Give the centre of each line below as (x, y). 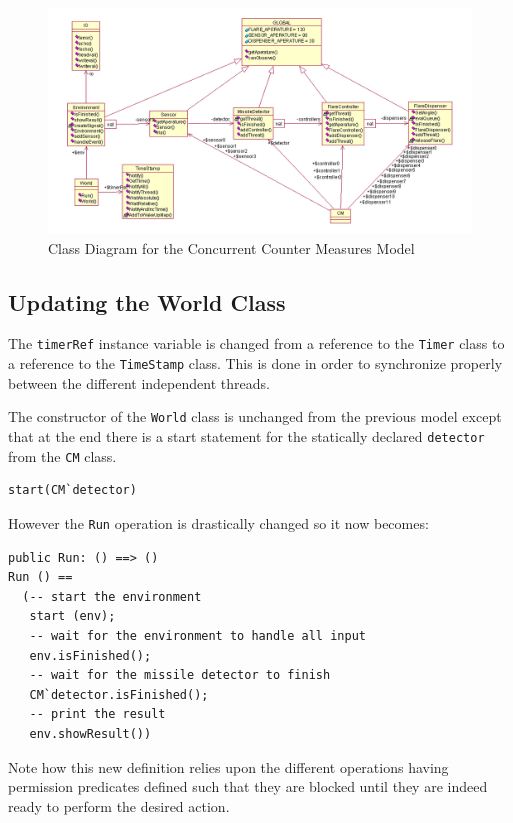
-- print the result (97, 714)
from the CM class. (62, 455)
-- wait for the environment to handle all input (197, 635)
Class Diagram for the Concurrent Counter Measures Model (231, 247)
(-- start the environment (112, 596)
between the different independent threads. (139, 382)
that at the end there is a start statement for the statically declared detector (246, 436)
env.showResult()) (90, 733)
